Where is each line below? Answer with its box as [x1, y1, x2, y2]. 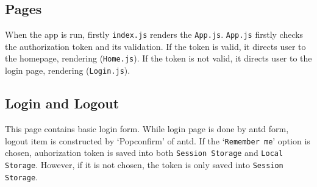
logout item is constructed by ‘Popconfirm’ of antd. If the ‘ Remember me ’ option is [5, 134, 310, 147]
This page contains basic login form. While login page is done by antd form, [5, 122, 289, 135]
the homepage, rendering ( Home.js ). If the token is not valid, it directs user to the [5, 52, 312, 65]
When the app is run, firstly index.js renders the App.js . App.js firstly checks [5, 28, 304, 41]
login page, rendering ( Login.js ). [5, 64, 130, 77]
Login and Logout [5, 94, 119, 113]
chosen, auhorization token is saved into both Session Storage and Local [5, 146, 283, 159]
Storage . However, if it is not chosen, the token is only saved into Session [5, 158, 283, 171]
